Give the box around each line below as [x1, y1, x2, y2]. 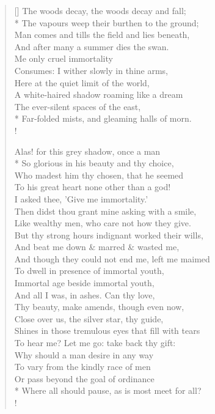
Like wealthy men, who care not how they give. [14, 216, 191, 229]
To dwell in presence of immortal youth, [14, 264, 164, 277]
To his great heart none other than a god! [14, 180, 171, 193]
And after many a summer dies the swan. [14, 40, 169, 53]
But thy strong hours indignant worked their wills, [14, 228, 203, 241]
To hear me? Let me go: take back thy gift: [14, 336, 176, 349]
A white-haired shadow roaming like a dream [14, 88, 183, 101]
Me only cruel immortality [14, 52, 113, 65]
